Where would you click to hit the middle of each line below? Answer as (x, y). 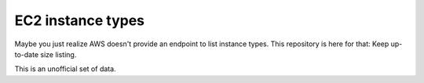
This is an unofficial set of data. (66, 69)
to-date (27, 54)
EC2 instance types (80, 20)
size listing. (58, 54)
